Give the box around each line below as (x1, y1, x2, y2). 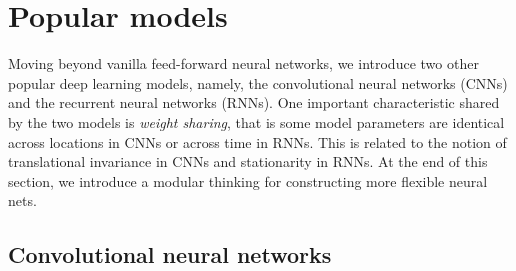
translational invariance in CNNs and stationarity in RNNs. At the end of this (8, 151, 488, 172)
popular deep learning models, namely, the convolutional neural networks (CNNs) (8, 72, 508, 93)
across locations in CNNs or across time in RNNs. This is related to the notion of (8, 131, 507, 152)
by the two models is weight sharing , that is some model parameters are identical (8, 111, 505, 132)
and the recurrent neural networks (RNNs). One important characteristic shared (8, 92, 500, 113)
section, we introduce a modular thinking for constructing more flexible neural (8, 170, 488, 191)
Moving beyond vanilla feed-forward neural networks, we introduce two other (8, 53, 479, 74)
